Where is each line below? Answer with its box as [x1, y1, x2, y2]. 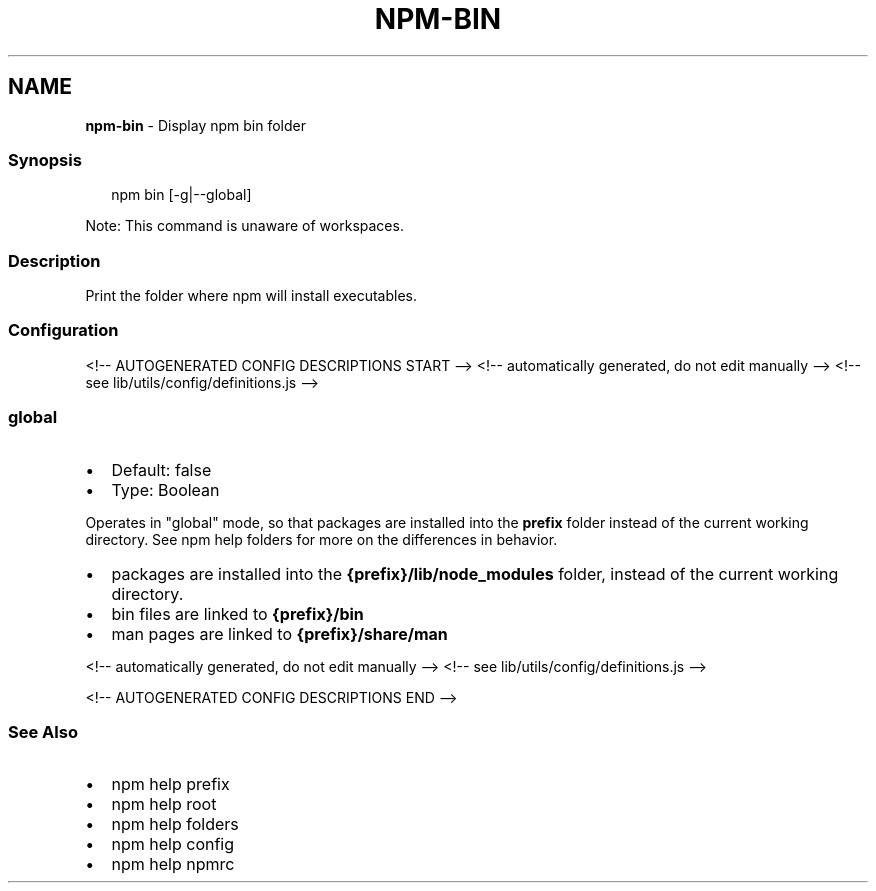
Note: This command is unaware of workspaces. [85, 217, 404, 235]
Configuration [8, 320, 119, 341]
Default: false [111, 459, 212, 480]
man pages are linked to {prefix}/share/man [111, 623, 448, 644]
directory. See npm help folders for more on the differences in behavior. [85, 530, 558, 548]
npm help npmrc [111, 854, 235, 875]
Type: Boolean [111, 479, 220, 500]
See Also [8, 721, 78, 742]
